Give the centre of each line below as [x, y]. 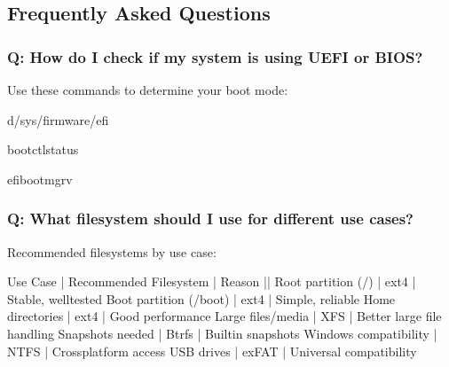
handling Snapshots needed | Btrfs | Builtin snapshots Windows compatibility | [222, 333]
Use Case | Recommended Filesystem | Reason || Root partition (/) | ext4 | [212, 281]
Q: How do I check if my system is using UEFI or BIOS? [215, 56]
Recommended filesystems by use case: [112, 251]
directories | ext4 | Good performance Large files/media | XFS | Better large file [224, 316]
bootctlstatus [43, 149]
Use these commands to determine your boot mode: [148, 90]
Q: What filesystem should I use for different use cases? [210, 219]
